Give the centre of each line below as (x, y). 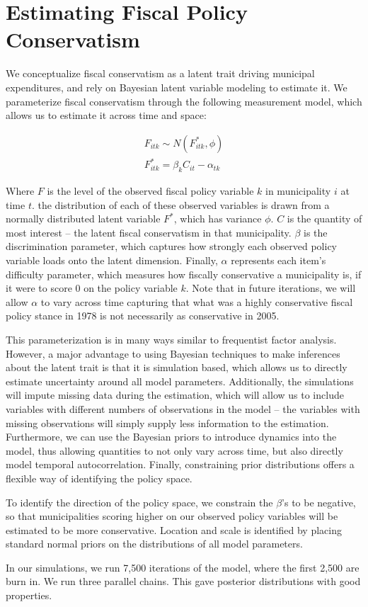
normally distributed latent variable (83, 219)
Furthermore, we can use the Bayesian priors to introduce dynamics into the (171, 437)
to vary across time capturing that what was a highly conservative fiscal (197, 301)
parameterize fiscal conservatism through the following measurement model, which (184, 101)
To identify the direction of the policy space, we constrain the (139, 502)
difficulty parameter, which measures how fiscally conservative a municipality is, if (184, 274)
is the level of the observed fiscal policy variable (150, 191)
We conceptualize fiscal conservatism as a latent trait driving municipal (160, 73)
